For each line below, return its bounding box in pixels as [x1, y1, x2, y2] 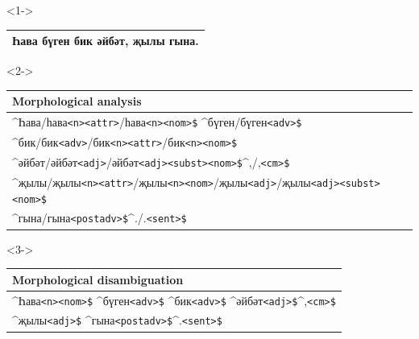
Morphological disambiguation [12, 271, 184, 287]
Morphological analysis [12, 93, 142, 110]
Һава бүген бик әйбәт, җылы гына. [12, 32, 199, 49]
